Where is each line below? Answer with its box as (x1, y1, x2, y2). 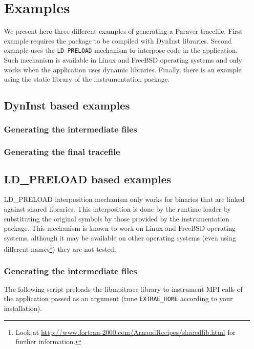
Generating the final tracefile (4, 146, 120, 158)
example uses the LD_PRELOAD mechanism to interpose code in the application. (4, 45, 238, 55)
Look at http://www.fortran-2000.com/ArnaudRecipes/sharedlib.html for (15, 327, 236, 337)
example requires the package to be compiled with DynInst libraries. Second (4, 35, 232, 45)
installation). (4, 303, 42, 313)
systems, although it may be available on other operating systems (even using (4, 232, 236, 242)
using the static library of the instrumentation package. (4, 74, 170, 84)
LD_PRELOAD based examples (4, 171, 171, 186)
